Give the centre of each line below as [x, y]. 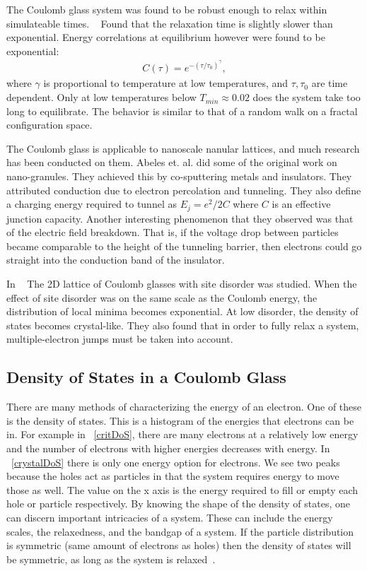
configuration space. [49, 125]
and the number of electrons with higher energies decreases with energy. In [168, 448]
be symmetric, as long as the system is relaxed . [111, 559]
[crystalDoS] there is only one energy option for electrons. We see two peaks [176, 462]
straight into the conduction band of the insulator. [116, 260]
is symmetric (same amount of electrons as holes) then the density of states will [179, 545]
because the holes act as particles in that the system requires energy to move [173, 476]
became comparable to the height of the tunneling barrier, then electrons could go [184, 246]
